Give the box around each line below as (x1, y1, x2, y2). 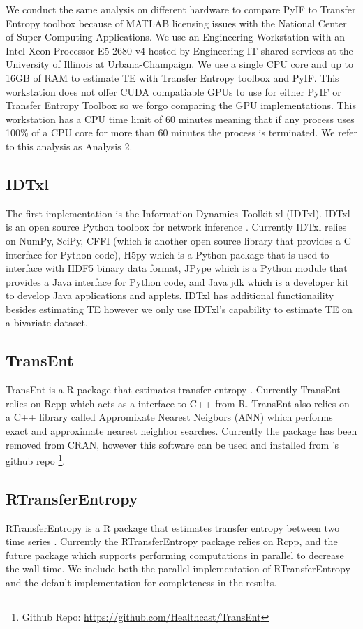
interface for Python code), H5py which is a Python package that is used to (6, 247, 329, 261)
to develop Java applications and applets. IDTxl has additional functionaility (6, 288, 334, 303)
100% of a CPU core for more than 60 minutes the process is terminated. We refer (6, 125, 357, 140)
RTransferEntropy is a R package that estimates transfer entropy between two (6, 520, 340, 535)
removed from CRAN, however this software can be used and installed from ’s (6, 437, 339, 451)
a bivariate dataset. (6, 315, 88, 330)
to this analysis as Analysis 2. (6, 138, 133, 153)
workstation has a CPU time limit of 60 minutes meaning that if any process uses (6, 111, 355, 126)
